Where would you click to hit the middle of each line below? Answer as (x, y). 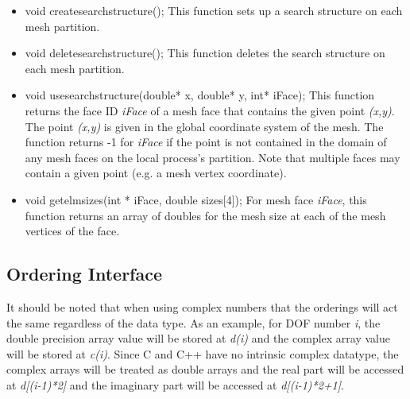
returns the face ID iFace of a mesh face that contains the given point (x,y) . (210, 110)
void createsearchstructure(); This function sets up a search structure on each (214, 10)
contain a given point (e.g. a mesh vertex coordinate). (156, 173)
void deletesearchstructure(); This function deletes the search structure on (205, 53)
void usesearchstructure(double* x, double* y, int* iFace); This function (200, 95)
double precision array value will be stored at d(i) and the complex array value (198, 338)
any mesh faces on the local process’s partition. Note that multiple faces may (213, 157)
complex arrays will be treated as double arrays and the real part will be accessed (205, 369)
